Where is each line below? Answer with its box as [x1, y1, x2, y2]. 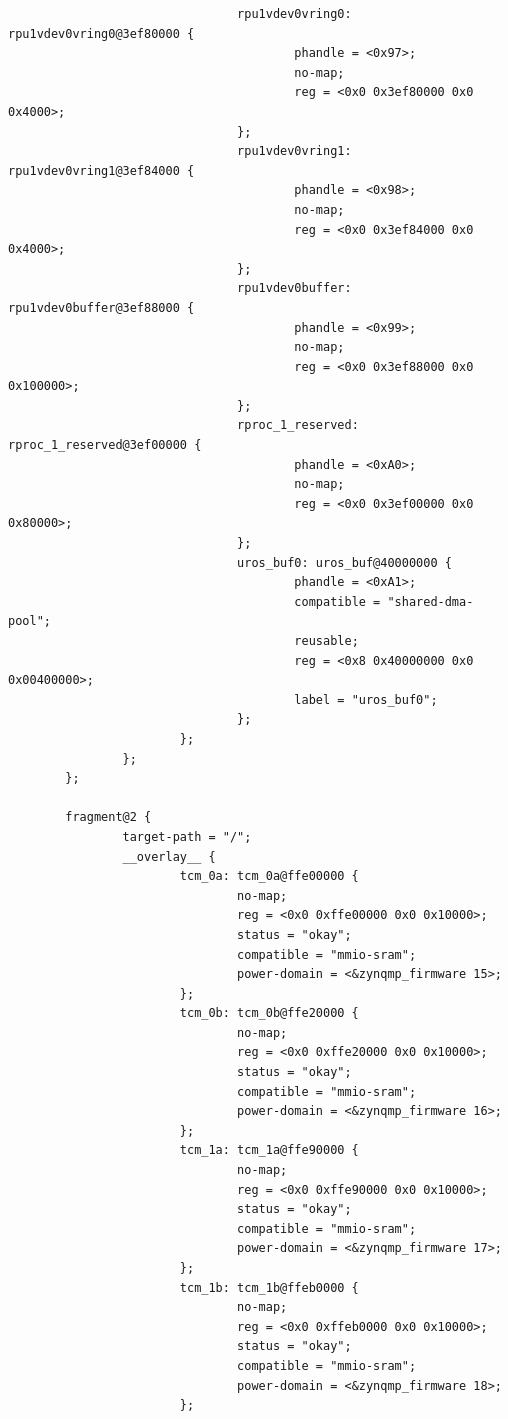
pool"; [8, 614, 51, 629]
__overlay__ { [122, 849, 216, 864]
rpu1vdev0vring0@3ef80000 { [8, 26, 195, 41]
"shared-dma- [387, 594, 474, 609]
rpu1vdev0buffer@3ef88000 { [8, 300, 195, 315]
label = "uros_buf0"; [294, 692, 438, 707]
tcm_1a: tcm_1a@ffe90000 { [179, 1143, 359, 1158]
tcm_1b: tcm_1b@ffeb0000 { [179, 1280, 359, 1295]
